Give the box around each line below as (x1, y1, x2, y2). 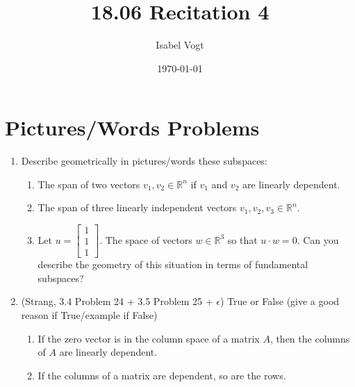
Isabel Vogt (156, 38, 204, 52)
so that (227, 232, 258, 247)
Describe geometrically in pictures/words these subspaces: (21, 154, 267, 168)
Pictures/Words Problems (5, 113, 260, 142)
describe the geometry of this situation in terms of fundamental (38, 257, 308, 272)
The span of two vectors (38, 176, 140, 191)
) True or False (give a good (220, 294, 340, 308)
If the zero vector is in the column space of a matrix (38, 331, 260, 345)
